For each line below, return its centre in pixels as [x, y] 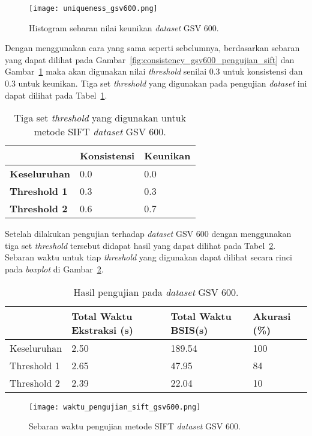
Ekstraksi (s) [102, 330]
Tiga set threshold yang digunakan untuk [100, 118]
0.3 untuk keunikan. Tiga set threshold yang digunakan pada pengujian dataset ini [156, 83]
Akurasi [272, 316]
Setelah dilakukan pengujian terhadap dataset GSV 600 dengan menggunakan [148, 234]
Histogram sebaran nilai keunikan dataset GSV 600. [124, 27]
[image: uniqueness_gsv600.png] [93, 8]
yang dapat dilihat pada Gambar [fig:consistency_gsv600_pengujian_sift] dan [150, 59]
